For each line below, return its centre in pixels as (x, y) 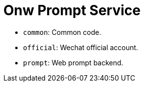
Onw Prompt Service (72, 10)
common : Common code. (62, 32)
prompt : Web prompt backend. (73, 62)
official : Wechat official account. (81, 47)
